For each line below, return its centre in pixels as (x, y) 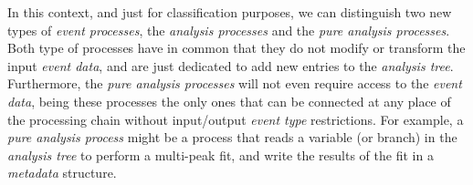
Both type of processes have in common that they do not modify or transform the (236, 48)
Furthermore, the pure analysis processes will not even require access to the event (235, 83)
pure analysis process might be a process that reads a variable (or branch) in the (232, 137)
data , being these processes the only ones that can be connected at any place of (229, 101)
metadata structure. (62, 173)
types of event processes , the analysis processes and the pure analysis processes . (229, 30)
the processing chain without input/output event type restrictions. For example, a (236, 119)
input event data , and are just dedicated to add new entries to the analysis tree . (231, 65)
